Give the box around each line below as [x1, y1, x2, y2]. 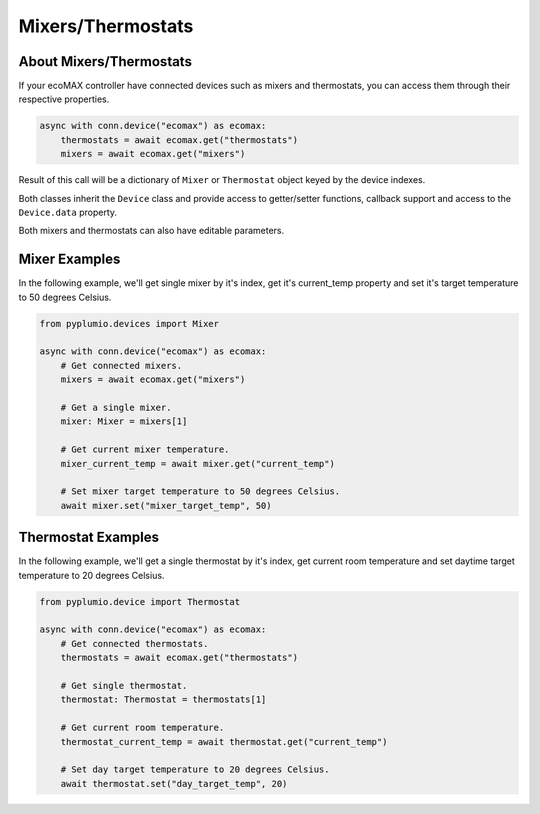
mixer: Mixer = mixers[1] [60, 416, 188, 427]
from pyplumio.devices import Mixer [39, 318, 220, 329]
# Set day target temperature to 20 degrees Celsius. [60, 764, 330, 775]
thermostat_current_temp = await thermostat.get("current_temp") [60, 736, 388, 747]
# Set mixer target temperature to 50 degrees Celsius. [60, 486, 341, 497]
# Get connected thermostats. [60, 638, 209, 649]
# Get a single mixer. [60, 402, 172, 413]
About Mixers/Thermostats [18, 53, 192, 70]
